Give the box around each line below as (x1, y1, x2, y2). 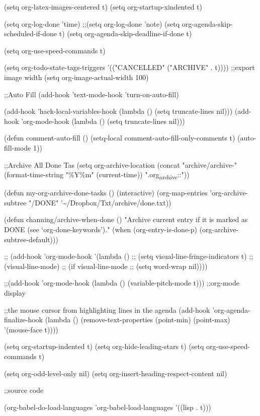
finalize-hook (4, 314, 43, 325)
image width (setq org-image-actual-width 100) (4, 72, 149, 82)
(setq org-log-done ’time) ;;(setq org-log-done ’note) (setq (4, 18, 180, 29)
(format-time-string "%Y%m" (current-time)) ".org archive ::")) (4, 169, 190, 181)
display (4, 288, 26, 298)
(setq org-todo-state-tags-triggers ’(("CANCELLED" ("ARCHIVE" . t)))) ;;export (4, 62, 255, 73)
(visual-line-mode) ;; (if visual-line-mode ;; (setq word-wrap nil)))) (4, 260, 208, 271)
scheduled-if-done (4, 28, 57, 39)
